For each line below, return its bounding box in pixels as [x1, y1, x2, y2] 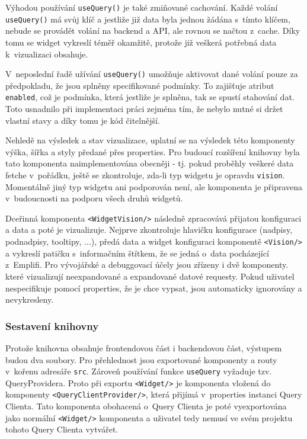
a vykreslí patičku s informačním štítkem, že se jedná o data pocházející [5, 246, 269, 259]
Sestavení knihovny [5, 318, 99, 333]
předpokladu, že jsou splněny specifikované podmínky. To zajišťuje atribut [5, 79, 274, 91]
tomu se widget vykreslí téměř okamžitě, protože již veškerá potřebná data [5, 36, 277, 48]
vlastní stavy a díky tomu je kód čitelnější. [5, 114, 160, 126]
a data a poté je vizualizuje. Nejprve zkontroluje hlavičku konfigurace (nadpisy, [5, 223, 293, 236]
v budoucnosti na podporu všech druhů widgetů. [5, 192, 183, 204]
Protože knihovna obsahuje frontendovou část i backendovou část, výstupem [5, 341, 282, 354]
